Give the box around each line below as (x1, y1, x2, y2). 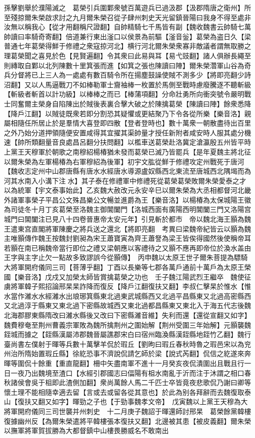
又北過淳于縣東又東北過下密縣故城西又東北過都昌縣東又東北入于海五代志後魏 (4, 300, 251, 310)
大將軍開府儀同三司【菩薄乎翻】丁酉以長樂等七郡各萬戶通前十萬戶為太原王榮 (4, 262, 251, 272)
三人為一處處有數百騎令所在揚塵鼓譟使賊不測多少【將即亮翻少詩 (45, 70, 251, 80)
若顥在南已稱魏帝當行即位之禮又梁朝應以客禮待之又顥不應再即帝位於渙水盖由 (4, 242, 251, 253)
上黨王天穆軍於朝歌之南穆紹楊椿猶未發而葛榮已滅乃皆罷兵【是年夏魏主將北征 (4, 146, 251, 156)
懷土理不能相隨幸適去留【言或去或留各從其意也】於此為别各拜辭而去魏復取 (4, 386, 244, 397)
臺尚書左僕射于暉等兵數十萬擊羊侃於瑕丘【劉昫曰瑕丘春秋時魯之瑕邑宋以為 (4, 338, 244, 349)
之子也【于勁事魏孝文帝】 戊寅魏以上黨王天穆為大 (86, 396, 248, 407)
